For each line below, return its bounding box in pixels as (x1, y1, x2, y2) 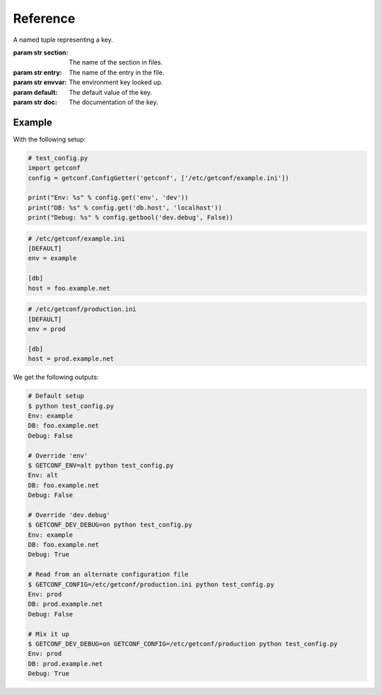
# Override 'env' (28, 451, 88, 460)
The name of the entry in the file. (69, 68, 165, 77)
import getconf (28, 164, 81, 172)
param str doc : (13, 98, 58, 106)
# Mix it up (28, 630, 70, 638)
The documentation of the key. (69, 98, 158, 106)
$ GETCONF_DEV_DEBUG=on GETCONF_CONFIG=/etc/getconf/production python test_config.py (28, 640, 338, 648)
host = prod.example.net (28, 355, 115, 363)
